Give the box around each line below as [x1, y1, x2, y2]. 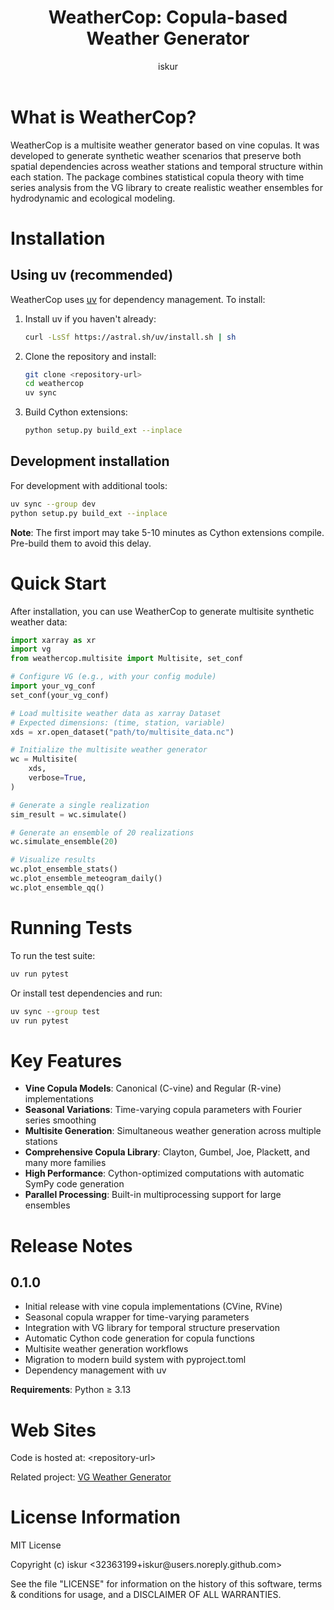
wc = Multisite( [10, 754, 78, 765]
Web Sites [10, 1419, 97, 1441]
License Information [10, 1506, 181, 1529]
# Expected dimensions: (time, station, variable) [10, 717, 226, 728]
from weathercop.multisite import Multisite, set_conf [10, 654, 244, 664]
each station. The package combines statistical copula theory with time [10, 171, 305, 183]
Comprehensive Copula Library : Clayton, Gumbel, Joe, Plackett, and [24, 1146, 311, 1158]
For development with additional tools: [10, 479, 168, 491]
